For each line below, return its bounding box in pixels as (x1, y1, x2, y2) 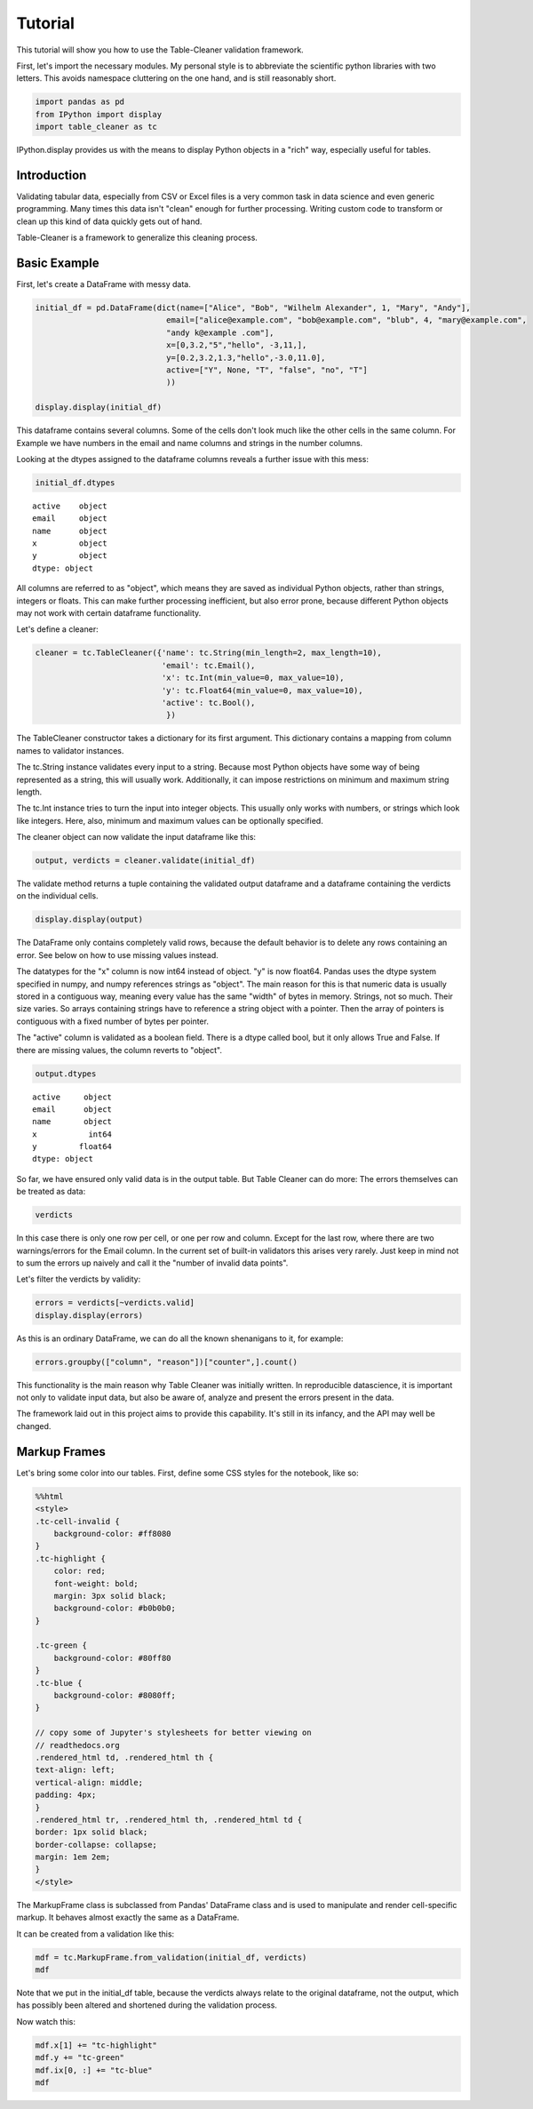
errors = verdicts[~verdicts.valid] (35, 1298, 195, 1308)
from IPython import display (35, 109, 163, 119)
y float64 (32, 1142, 113, 1152)
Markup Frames (16, 1444, 106, 1459)
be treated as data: (16, 1186, 86, 1197)
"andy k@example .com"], (165, 327, 274, 338)
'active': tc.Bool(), (161, 698, 256, 707)
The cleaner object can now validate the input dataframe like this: (16, 832, 257, 843)
